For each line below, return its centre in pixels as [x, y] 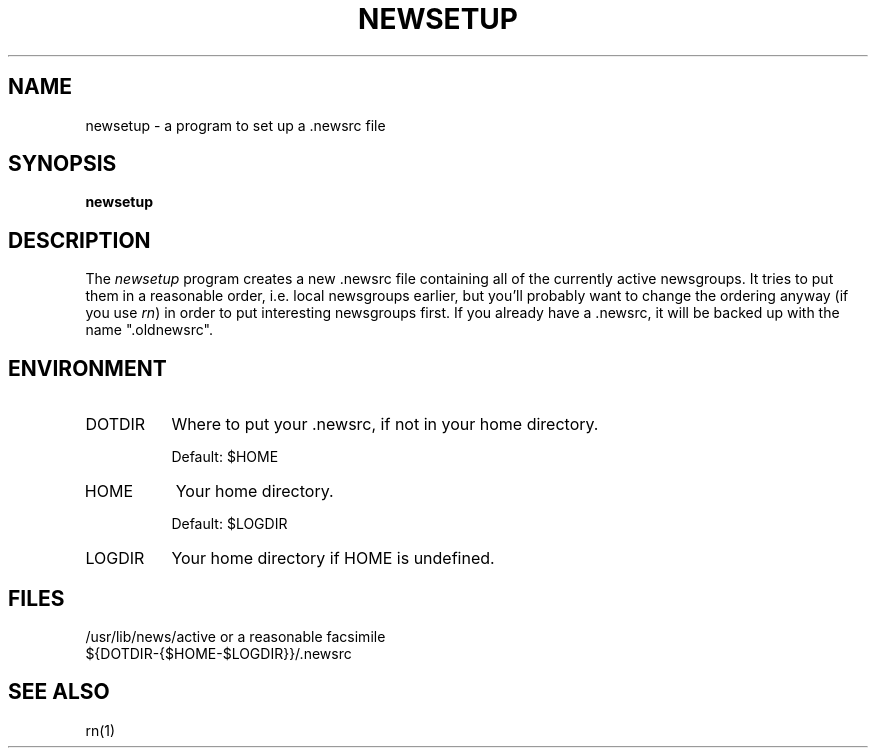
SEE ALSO [59, 692]
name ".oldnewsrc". [149, 330]
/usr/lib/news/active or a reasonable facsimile [235, 636]
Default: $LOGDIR [229, 524]
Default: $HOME [225, 457]
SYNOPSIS [62, 164]
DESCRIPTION [79, 240]
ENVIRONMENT [87, 368]
